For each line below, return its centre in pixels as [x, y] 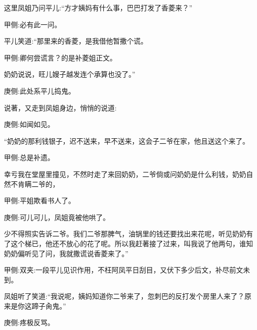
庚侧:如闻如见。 [29, 124]
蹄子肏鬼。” [49, 305]
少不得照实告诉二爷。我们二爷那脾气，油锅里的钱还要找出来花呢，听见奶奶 [125, 234]
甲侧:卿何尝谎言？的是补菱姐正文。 [60, 57]
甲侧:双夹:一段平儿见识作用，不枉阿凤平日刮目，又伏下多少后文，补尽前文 [124, 270]
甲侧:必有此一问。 [33, 24]
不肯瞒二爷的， [35, 184]
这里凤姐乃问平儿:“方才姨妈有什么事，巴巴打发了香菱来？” [98, 7]
